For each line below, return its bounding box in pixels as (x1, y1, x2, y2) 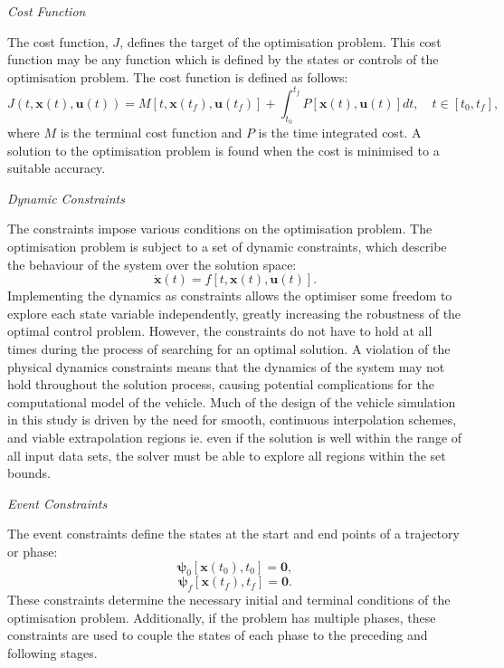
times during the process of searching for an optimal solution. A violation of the (7, 339, 451, 358)
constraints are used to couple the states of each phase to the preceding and (7, 625, 428, 644)
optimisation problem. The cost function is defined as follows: (7, 67, 348, 86)
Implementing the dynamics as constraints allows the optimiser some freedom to (7, 286, 452, 305)
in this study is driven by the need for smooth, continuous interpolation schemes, (7, 410, 457, 429)
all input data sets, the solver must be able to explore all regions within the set (7, 445, 446, 464)
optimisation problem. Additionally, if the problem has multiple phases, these (7, 607, 436, 626)
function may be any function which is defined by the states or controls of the (7, 50, 439, 69)
